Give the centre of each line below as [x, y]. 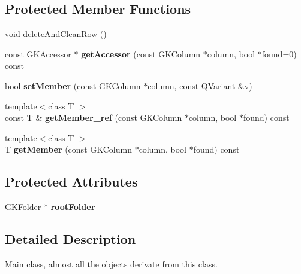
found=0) [279, 54]
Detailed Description [70, 239]
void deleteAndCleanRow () [56, 34]
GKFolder [23, 207]
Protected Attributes [71, 182]
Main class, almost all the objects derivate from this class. [111, 264]
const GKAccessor [38, 54]
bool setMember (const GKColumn [73, 85]
